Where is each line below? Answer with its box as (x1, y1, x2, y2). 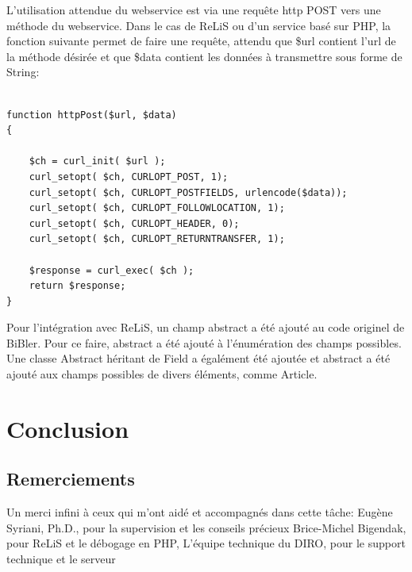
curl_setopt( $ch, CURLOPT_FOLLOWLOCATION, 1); (29, 202, 285, 214)
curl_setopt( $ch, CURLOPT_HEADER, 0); (29, 217, 240, 229)
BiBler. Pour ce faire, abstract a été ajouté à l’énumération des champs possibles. (6, 334, 402, 351)
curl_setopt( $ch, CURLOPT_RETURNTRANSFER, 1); (29, 233, 285, 245)
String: (6, 63, 40, 80)
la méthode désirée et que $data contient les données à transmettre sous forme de (6, 48, 402, 64)
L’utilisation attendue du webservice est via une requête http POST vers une (6, 2, 381, 17)
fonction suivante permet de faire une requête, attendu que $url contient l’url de (6, 33, 396, 49)
